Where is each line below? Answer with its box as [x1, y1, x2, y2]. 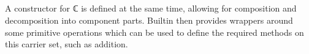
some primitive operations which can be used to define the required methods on [5, 25, 304, 38]
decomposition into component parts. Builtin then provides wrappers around [5, 13, 293, 26]
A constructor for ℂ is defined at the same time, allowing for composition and [5, 2, 297, 15]
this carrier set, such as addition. [5, 38, 128, 50]
